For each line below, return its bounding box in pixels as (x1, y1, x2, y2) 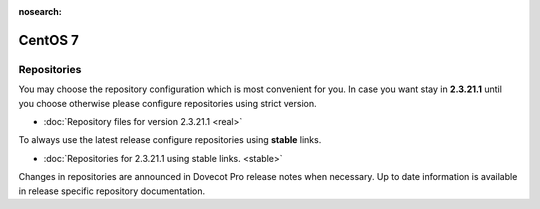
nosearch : (18, 6, 62, 17)
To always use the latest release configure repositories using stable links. (18, 134, 322, 146)
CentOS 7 (18, 31, 79, 49)
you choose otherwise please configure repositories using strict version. (18, 97, 317, 109)
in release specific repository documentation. (18, 185, 206, 197)
